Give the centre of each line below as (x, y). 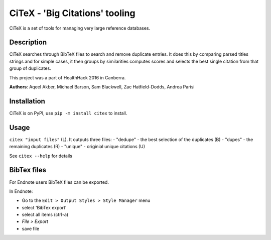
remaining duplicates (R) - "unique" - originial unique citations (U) (77, 147)
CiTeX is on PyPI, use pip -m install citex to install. (68, 113)
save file (31, 228)
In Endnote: (21, 191)
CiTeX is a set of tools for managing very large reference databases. (80, 28)
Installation (27, 101)
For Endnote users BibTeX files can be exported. (59, 182)
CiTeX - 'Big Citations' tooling (72, 13)
